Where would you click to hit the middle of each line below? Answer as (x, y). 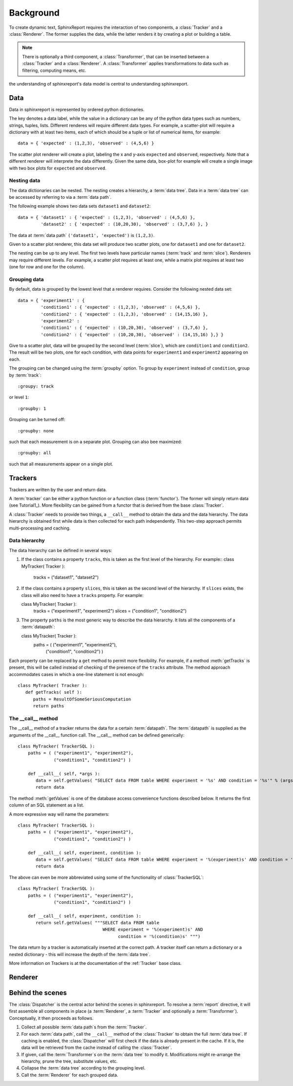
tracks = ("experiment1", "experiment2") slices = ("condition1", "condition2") (110, 611)
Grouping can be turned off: (37, 420)
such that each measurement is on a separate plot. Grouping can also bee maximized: (95, 442)
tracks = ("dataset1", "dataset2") (66, 577)
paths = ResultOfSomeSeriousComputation (82, 699)
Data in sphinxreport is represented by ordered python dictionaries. (77, 109)
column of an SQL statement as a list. (47, 805)
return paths (49, 706)
